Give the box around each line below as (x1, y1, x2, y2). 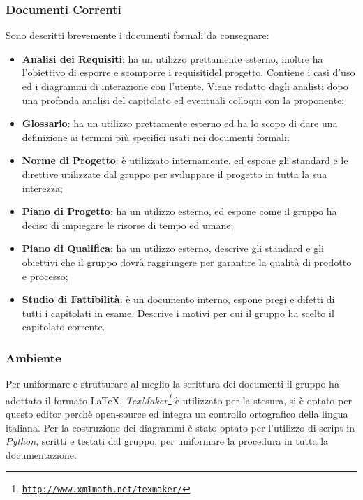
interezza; (22, 180, 63, 195)
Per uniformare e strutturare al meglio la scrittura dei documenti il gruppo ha (6, 376, 339, 391)
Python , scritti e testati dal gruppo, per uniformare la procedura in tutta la (6, 434, 329, 448)
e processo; (22, 268, 68, 283)
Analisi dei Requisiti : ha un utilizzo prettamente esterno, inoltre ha (22, 51, 323, 66)
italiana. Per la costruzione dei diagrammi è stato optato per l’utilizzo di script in (6, 420, 355, 434)
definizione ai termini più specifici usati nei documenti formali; (22, 129, 290, 144)
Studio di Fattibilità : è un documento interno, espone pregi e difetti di (22, 292, 335, 307)
